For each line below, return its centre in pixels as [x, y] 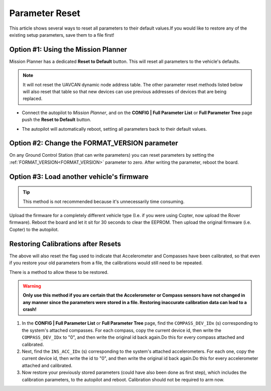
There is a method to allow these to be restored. [59, 272]
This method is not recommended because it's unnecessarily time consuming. [104, 202]
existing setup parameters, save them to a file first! [62, 35]
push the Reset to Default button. [56, 120]
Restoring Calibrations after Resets [65, 244]
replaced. [33, 99]
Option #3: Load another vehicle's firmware [79, 177]
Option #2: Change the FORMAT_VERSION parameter [94, 143]
